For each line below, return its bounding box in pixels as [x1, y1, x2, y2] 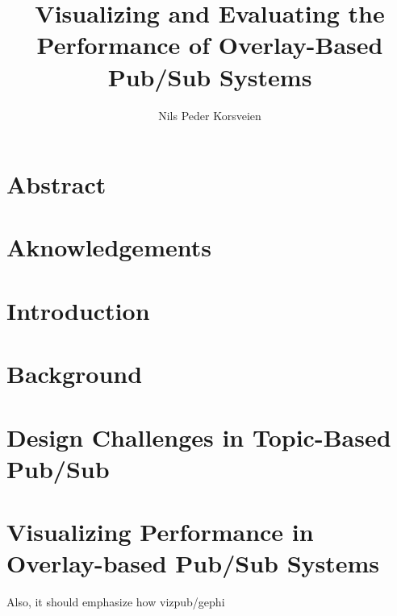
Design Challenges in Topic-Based [6, 420, 391, 453]
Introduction [6, 293, 150, 327]
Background [6, 357, 143, 390]
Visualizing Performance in [6, 515, 314, 548]
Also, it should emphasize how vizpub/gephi [6, 593, 225, 610]
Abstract [6, 168, 107, 201]
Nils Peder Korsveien [158, 106, 261, 123]
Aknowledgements [6, 231, 211, 264]
